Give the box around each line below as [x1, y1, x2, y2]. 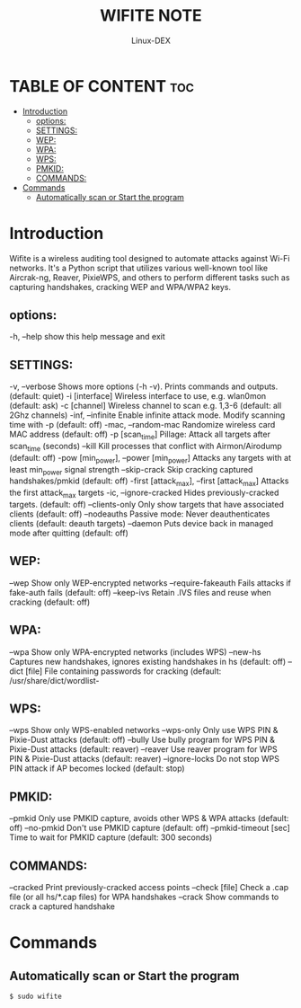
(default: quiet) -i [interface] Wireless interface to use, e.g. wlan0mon [9, 391, 267, 402]
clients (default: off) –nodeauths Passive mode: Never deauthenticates [9, 508, 270, 519]
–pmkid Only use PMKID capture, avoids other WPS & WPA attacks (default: [9, 813, 289, 824]
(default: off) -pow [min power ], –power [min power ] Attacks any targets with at [9, 452, 292, 465]
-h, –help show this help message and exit [9, 332, 166, 342]
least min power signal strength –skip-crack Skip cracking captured [9, 464, 253, 477]
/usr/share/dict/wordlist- [9, 675, 101, 685]
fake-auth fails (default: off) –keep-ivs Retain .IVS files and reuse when [9, 587, 271, 597]
